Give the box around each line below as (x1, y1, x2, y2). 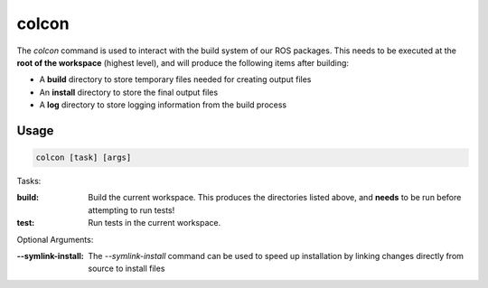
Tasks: (16, 176, 42, 187)
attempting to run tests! (88, 204, 175, 216)
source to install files (88, 263, 165, 274)
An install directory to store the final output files (39, 87, 219, 98)
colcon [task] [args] (35, 153, 132, 163)
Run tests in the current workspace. (88, 218, 221, 228)
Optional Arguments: (16, 234, 94, 245)
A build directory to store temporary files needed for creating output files (39, 74, 312, 85)
